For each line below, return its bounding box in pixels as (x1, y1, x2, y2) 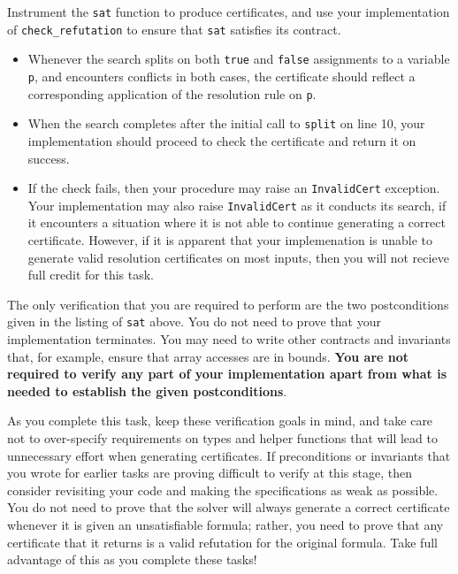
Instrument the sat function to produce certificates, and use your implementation (7, 3, 450, 20)
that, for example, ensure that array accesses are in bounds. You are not (7, 347, 409, 365)
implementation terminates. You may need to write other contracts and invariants (7, 330, 451, 348)
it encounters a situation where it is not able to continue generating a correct (27, 213, 446, 232)
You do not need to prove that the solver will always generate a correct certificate (7, 498, 450, 517)
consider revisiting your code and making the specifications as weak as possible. (7, 480, 439, 499)
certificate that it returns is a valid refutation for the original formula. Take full (7, 532, 438, 551)
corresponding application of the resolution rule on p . (27, 84, 317, 103)
